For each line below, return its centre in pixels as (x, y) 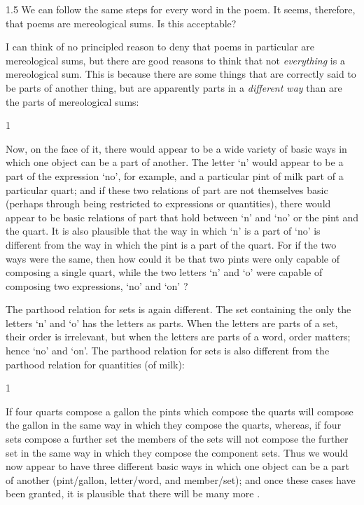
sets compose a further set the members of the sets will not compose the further (177, 439)
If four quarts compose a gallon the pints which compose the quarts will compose (180, 411)
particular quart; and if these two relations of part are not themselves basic (167, 189)
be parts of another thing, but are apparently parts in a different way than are (174, 87)
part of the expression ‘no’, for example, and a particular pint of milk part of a (175, 175)
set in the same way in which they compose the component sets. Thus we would (177, 452)
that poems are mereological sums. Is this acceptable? (121, 23)
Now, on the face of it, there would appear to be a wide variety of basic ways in (176, 148)
